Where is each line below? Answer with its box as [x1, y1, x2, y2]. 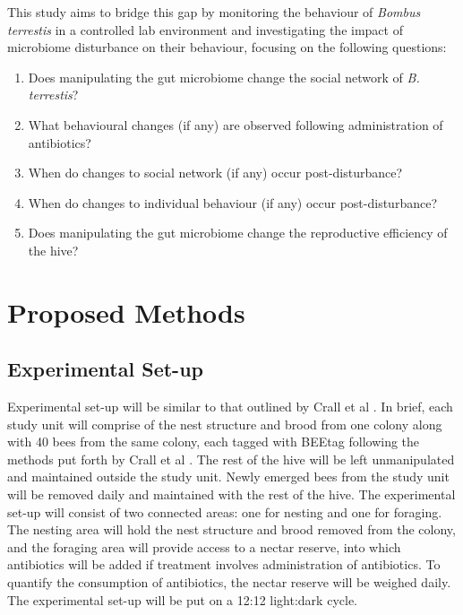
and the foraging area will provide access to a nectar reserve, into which [7, 537, 401, 556]
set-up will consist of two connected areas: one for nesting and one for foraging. [7, 502, 442, 521]
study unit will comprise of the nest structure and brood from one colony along [7, 414, 442, 433]
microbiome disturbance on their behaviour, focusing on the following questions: [7, 38, 447, 56]
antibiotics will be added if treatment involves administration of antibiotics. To [7, 555, 441, 574]
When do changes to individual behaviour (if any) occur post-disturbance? [28, 193, 437, 212]
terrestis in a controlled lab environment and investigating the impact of [7, 20, 403, 39]
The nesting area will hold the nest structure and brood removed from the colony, [7, 520, 456, 539]
